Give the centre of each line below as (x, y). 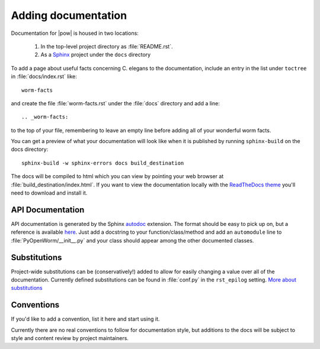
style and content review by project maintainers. (70, 338)
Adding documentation (69, 15)
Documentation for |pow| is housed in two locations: (75, 33)
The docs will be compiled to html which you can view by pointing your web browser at (117, 176)
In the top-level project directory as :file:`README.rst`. (107, 46)
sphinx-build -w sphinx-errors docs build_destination (103, 163)
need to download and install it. (49, 193)
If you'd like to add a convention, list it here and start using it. (85, 319)
